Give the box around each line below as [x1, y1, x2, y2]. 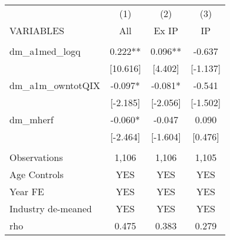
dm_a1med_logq [9, 44, 81, 58]
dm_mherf [9, 113, 54, 126]
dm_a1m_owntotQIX [9, 78, 100, 92]
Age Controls [9, 167, 64, 181]
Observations [9, 150, 63, 164]
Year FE [9, 185, 44, 198]
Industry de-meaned [9, 202, 92, 215]
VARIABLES [9, 24, 64, 37]
